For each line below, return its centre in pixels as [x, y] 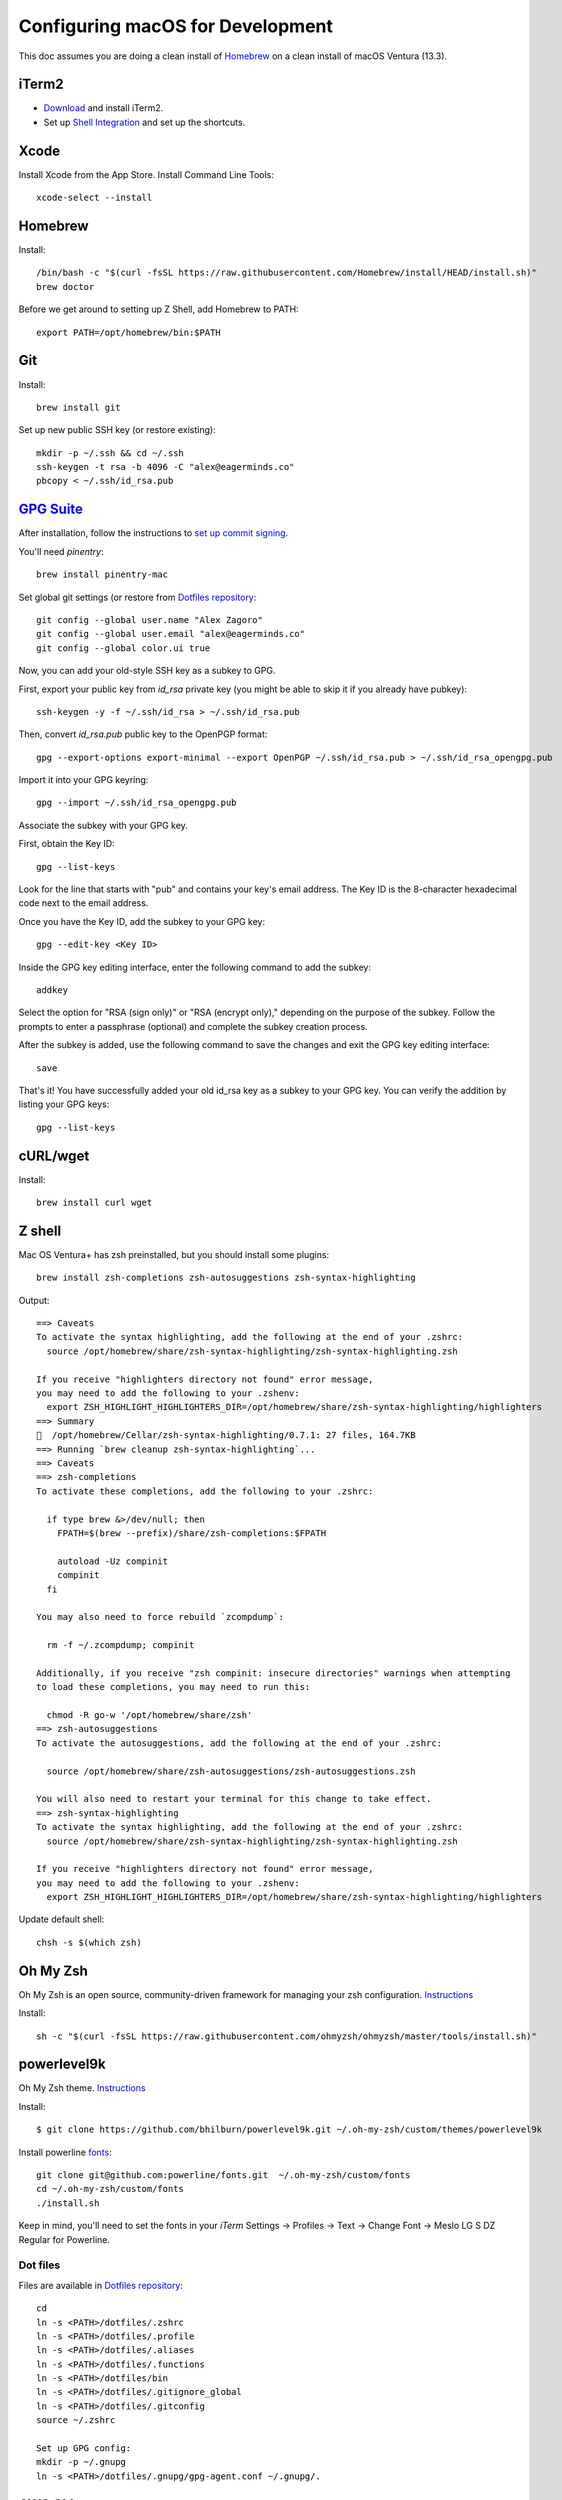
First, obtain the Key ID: [66, 844]
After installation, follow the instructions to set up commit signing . [153, 533]
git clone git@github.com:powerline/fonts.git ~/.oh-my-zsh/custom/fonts [223, 2175]
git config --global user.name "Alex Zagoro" [150, 619]
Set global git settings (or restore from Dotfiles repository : [137, 597]
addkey [52, 989]
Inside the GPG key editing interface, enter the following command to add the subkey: [195, 967]
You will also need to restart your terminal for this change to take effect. [234, 1799]
